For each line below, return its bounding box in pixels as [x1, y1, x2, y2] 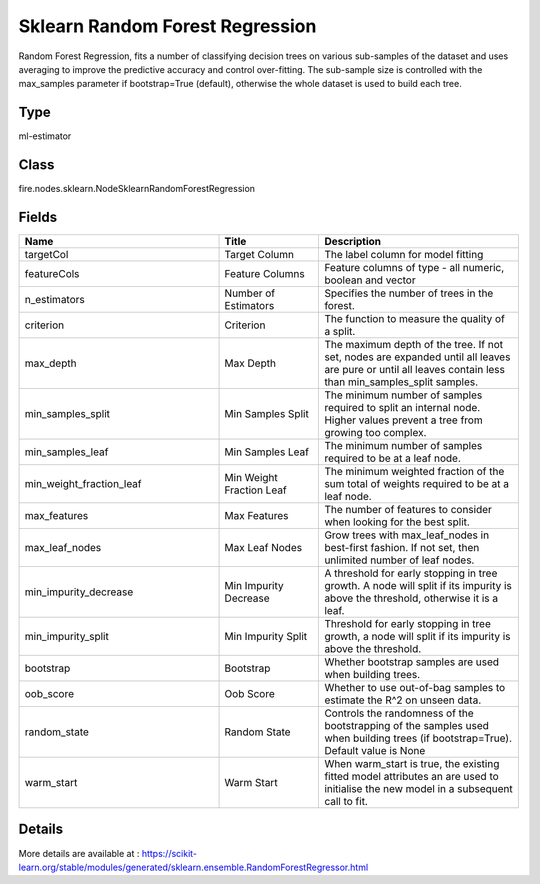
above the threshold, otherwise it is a [324, 591, 499, 605]
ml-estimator [18, 130, 72, 142]
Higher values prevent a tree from [324, 413, 484, 427]
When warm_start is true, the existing [324, 757, 500, 771]
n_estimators [24, 293, 85, 307]
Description [324, 235, 382, 249]
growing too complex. [324, 426, 427, 440]
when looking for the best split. [324, 515, 470, 529]
